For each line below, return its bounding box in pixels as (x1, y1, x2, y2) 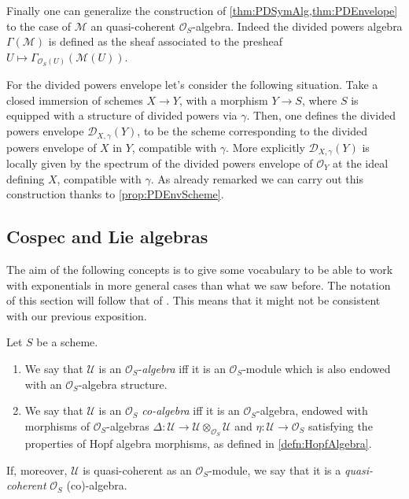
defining (6, 170, 45, 187)
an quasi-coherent (90, 17, 175, 34)
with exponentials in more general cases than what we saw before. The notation (6, 276, 391, 293)
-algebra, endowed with (256, 402, 368, 419)
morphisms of (24, 417, 90, 434)
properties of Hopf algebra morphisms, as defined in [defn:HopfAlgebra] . (24, 434, 372, 451)
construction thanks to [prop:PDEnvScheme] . (6, 186, 224, 202)
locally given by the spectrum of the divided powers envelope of (6, 154, 313, 171)
